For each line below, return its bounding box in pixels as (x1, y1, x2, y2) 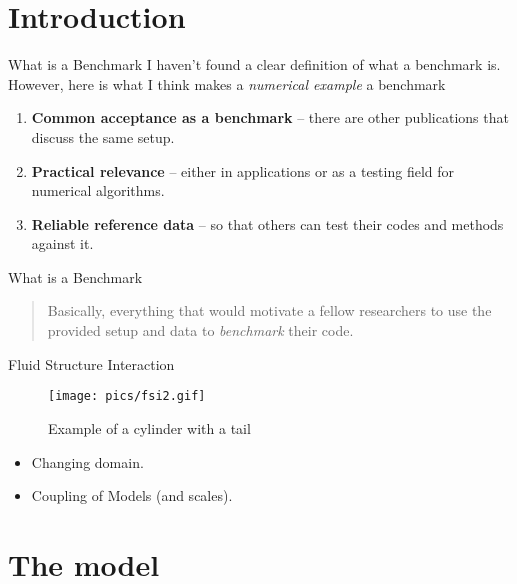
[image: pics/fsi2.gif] (48, 389, 206, 404)
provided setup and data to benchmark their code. (47, 320, 354, 341)
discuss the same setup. (31, 126, 175, 147)
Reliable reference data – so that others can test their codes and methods (31, 213, 504, 234)
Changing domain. (31, 451, 144, 472)
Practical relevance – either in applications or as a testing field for (31, 160, 455, 181)
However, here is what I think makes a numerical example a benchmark (8, 73, 446, 94)
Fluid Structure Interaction (8, 353, 175, 374)
